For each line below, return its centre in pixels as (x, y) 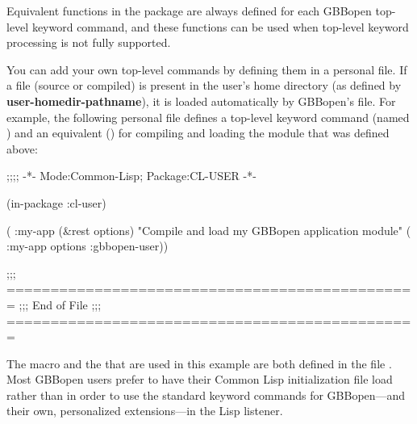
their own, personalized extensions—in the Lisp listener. (145, 411)
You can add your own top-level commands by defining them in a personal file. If (207, 69)
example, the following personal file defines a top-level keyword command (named (208, 117)
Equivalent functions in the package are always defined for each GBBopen (189, 10)
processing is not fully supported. (89, 42)
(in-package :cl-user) (56, 202)
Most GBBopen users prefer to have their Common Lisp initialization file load (200, 379)
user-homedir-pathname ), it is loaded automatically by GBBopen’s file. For (201, 101)
